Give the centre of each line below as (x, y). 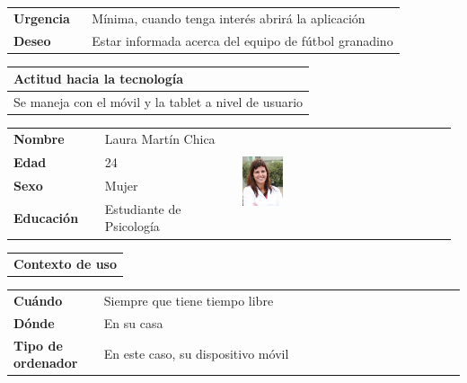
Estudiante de (143, 208)
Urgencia (42, 18)
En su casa (133, 322)
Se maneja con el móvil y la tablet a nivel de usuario (159, 102)
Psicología (132, 226)
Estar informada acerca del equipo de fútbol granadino (242, 40)
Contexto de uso (66, 264)
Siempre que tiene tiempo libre (189, 300)
